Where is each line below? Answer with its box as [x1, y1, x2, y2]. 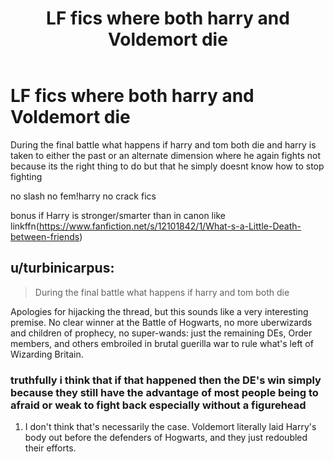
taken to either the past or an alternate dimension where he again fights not [10, 149, 321, 161]
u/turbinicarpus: [10, 260, 115, 277]
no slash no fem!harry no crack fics [10, 190, 157, 202]
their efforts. [24, 442, 77, 454]
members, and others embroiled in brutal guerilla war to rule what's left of [10, 337, 314, 349]
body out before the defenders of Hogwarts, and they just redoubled [24, 432, 308, 444]
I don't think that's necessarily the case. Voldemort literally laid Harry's [24, 421, 317, 433]
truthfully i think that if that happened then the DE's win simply [10, 373, 322, 387]
